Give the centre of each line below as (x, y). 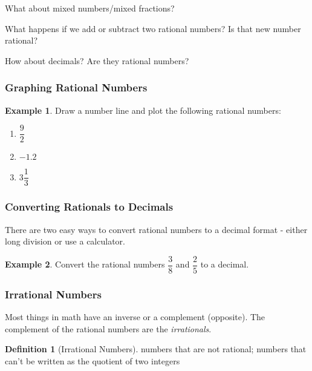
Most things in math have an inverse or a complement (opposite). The (135, 317)
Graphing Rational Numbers (76, 87)
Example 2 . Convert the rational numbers (85, 264)
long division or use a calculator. (65, 241)
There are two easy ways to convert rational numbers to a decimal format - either (156, 229)
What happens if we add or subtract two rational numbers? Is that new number (153, 28)
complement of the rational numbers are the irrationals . (108, 328)
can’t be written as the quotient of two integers (93, 360)
